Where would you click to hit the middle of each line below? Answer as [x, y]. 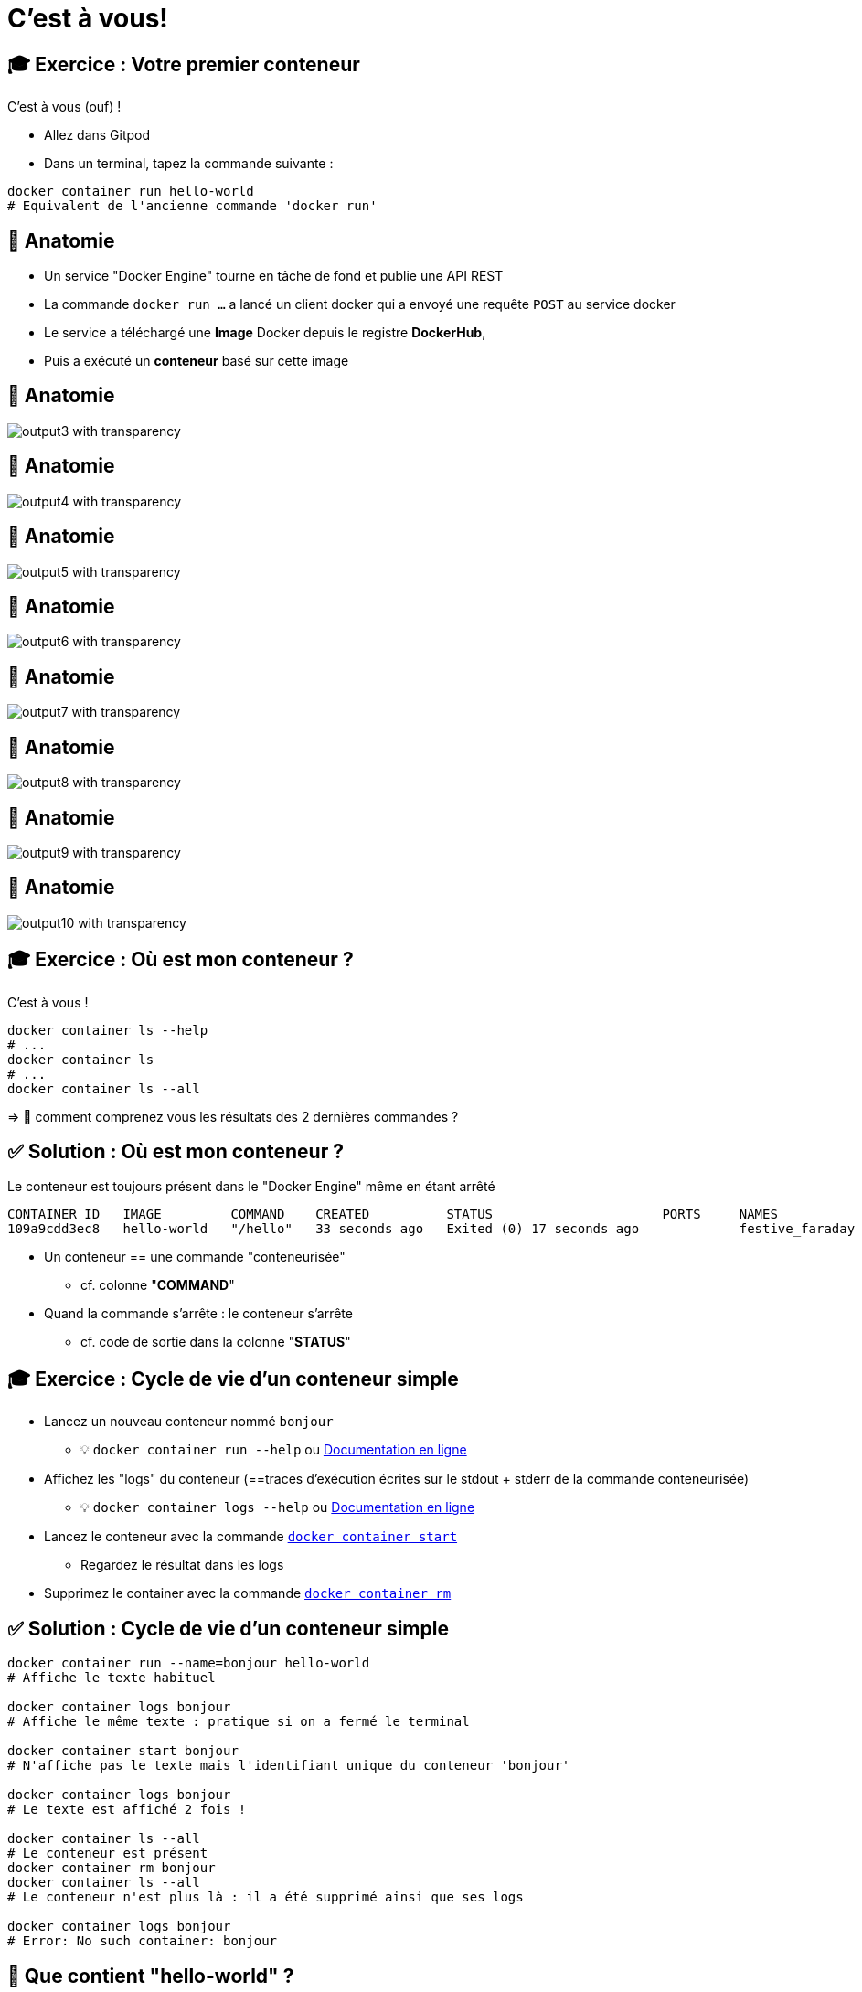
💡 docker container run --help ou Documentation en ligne [274, 1450]
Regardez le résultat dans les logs [182, 1565]
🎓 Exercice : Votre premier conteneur [184, 64]
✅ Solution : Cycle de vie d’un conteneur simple [228, 1628]
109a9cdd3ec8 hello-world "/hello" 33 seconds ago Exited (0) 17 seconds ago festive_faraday [431, 1229]
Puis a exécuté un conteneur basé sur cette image [197, 361]
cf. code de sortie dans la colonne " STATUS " [216, 1342]
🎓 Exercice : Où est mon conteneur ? [181, 960]
